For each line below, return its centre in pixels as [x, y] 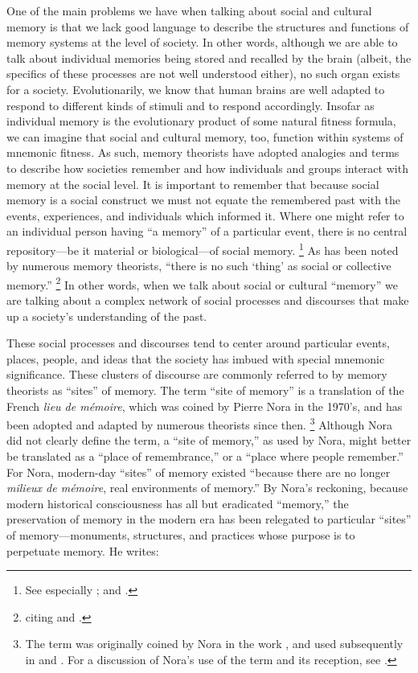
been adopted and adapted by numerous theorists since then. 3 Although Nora [199, 423]
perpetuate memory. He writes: [83, 550]
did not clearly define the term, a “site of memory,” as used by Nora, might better [209, 440]
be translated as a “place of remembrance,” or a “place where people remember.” [205, 456]
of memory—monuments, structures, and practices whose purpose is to [181, 534]
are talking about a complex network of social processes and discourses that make [208, 300]
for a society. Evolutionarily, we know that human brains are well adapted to [196, 89]
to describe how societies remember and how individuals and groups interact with [207, 168]
